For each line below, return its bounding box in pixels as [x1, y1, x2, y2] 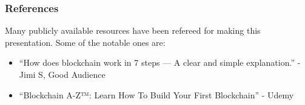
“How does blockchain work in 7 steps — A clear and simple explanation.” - [19, 56, 301, 69]
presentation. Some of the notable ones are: [5, 36, 166, 48]
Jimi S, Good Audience [19, 68, 106, 80]
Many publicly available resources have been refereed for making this [5, 24, 261, 37]
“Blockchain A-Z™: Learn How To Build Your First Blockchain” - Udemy [19, 88, 294, 101]
